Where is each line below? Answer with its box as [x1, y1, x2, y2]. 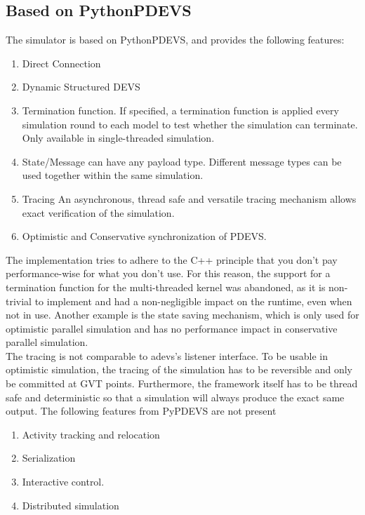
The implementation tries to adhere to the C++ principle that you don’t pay [6, 252, 338, 267]
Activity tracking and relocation [22, 427, 160, 441]
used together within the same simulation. [22, 168, 204, 182]
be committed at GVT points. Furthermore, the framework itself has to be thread [6, 376, 358, 391]
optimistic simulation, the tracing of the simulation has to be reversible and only [6, 362, 353, 377]
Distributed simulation [22, 497, 119, 512]
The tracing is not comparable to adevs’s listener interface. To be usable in [6, 348, 328, 363]
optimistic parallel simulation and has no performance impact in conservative [6, 321, 338, 335]
